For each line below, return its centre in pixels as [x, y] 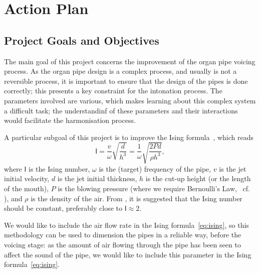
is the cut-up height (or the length [198, 178]
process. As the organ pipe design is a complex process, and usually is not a [120, 71]
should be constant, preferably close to [63, 208]
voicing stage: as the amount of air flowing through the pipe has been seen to [122, 245]
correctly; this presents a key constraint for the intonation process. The [113, 91]
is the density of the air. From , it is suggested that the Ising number [137, 198]
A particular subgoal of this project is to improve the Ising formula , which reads [129, 137]
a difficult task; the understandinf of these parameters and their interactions [121, 110]
